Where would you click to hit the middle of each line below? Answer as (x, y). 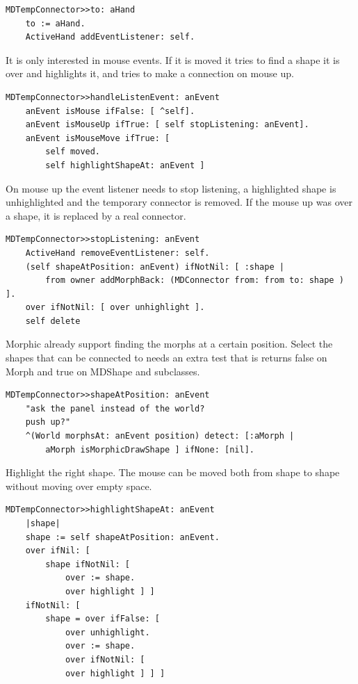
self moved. (73, 152)
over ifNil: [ (58, 551)
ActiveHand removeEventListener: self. (117, 253)
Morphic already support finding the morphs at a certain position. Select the (169, 344)
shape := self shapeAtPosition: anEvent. (122, 537)
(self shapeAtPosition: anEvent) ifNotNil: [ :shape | (155, 267)
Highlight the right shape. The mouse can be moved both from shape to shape (173, 472)
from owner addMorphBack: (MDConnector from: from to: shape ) (195, 280)
